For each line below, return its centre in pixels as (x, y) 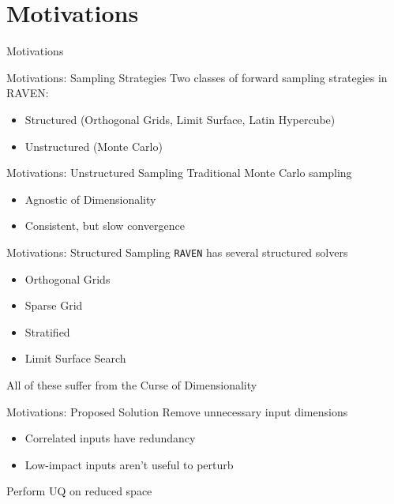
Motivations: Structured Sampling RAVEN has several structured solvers (177, 252)
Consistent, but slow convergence (105, 226)
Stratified (47, 331)
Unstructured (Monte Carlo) (94, 146)
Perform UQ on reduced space (79, 491)
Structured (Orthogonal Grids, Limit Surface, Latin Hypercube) (180, 119)
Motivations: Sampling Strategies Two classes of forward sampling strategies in (197, 77)
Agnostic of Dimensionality (90, 199)
